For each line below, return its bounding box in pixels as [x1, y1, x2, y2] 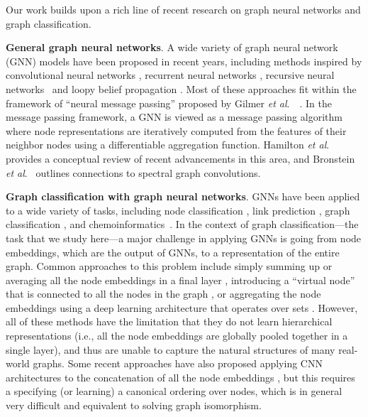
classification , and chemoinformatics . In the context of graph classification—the [6, 217, 359, 232]
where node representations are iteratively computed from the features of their [6, 123, 347, 138]
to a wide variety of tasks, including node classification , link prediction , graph [6, 202, 350, 217]
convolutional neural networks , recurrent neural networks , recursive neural [6, 67, 335, 82]
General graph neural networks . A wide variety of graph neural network [6, 40, 338, 55]
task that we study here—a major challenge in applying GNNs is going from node [6, 230, 362, 245]
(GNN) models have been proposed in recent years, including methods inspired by [6, 53, 362, 68]
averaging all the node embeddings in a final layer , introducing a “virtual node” [6, 272, 355, 287]
